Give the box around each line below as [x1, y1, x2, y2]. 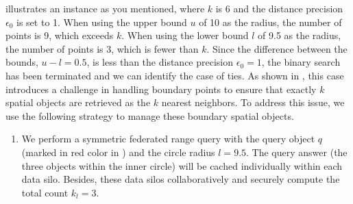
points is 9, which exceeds [5, 28, 114, 42]
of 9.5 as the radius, [258, 28, 341, 42]
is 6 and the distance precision [215, 1, 343, 15]
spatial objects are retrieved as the [5, 95, 151, 110]
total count [21, 185, 69, 199]
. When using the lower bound [121, 28, 249, 42]
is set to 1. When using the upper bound [16, 14, 187, 29]
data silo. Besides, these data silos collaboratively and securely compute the [21, 172, 340, 186]
